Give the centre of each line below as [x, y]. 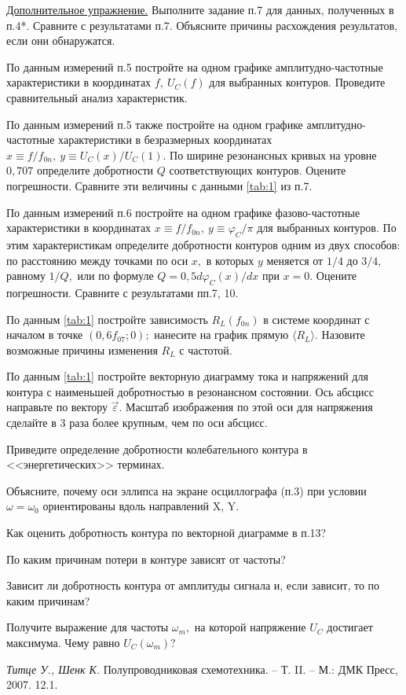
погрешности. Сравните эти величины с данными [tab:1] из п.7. [159, 185]
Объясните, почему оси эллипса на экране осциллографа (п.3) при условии [187, 490]
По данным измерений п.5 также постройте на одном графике [155, 124]
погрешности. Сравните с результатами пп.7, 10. [123, 292]
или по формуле [115, 276]
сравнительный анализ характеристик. [97, 97]
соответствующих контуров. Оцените [258, 170]
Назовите [343, 335]
